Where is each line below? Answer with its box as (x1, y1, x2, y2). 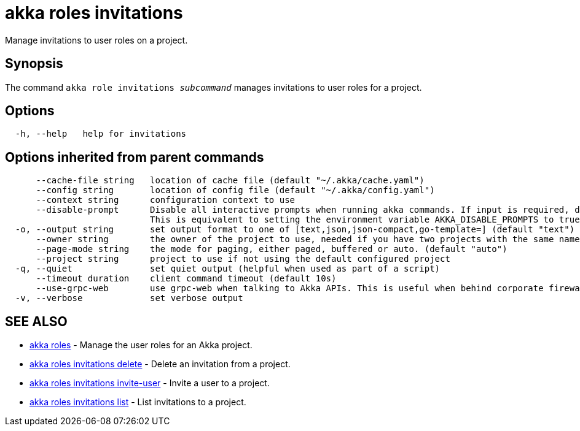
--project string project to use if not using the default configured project (36, 254, 450, 264)
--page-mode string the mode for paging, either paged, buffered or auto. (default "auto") (36, 244, 507, 254)
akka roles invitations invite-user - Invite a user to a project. (29, 378, 270, 389)
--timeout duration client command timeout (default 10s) (36, 273, 337, 284)
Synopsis (5, 56, 63, 72)
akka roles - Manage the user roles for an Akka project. (29, 340, 253, 351)
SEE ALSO (5, 313, 68, 329)
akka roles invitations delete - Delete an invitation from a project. (29, 359, 291, 370)
